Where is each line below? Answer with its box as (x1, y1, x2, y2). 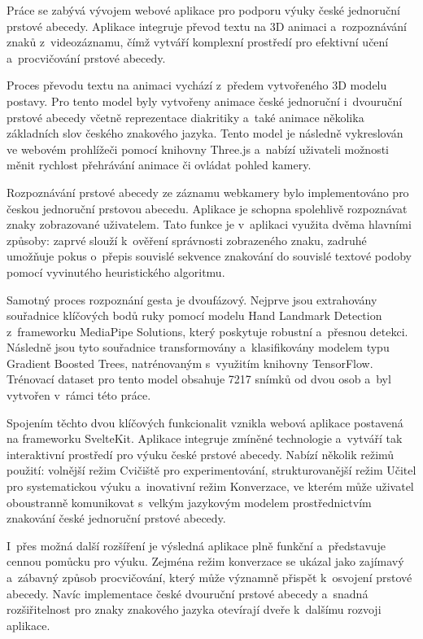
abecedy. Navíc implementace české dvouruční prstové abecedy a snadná (7, 584, 368, 602)
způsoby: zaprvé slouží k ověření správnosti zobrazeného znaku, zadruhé (7, 231, 367, 248)
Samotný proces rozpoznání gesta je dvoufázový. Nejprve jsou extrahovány (7, 291, 377, 308)
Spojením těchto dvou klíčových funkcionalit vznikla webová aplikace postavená (7, 414, 403, 431)
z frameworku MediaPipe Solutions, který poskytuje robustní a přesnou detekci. (7, 322, 408, 339)
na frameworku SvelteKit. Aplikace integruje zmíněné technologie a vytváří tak (7, 430, 403, 447)
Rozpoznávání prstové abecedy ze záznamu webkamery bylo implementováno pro (7, 183, 409, 200)
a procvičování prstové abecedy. (7, 49, 166, 66)
